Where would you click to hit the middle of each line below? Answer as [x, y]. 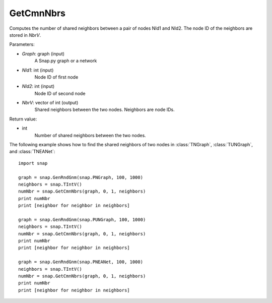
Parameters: [22, 44]
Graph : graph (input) [43, 53]
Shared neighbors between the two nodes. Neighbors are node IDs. [105, 110]
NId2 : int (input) [38, 86]
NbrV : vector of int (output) [50, 103]
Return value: [23, 119]
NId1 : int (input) [38, 70]
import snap [33, 163]
